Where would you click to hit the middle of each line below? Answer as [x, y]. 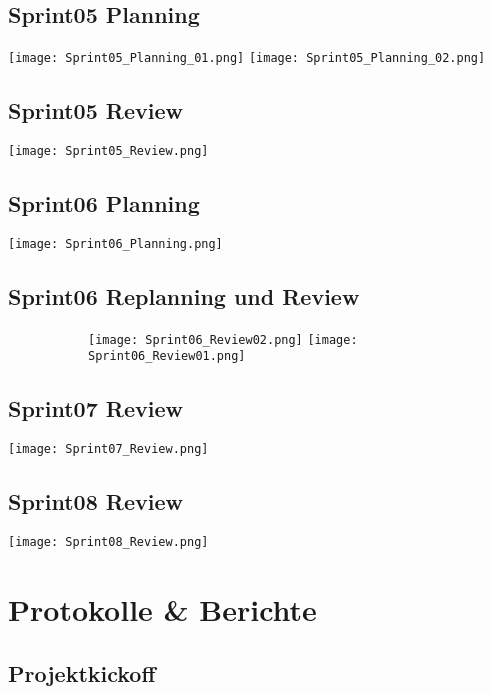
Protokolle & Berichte [162, 609]
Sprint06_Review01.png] [167, 356]
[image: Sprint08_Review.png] [108, 542]
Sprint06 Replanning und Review [184, 295]
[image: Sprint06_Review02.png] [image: [223, 339]
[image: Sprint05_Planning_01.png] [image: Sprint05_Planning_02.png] [247, 58]
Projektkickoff [82, 672]
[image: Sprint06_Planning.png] [115, 243]
